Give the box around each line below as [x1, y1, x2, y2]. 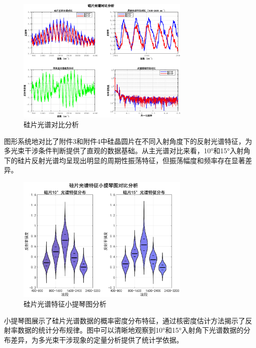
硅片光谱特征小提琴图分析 [24, 299, 106, 309]
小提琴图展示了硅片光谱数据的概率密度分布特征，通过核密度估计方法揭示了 [4, 315, 245, 325]
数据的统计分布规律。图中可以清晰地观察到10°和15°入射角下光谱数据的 [17, 325, 244, 335]
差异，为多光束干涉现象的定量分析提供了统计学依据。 [10, 334, 183, 345]
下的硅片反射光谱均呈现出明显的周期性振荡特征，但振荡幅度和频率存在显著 [4, 155, 245, 165]
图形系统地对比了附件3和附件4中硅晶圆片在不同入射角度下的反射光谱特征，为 [4, 136, 252, 146]
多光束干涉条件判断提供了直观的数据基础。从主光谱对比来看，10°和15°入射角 [4, 145, 251, 156]
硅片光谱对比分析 [24, 119, 79, 130]
